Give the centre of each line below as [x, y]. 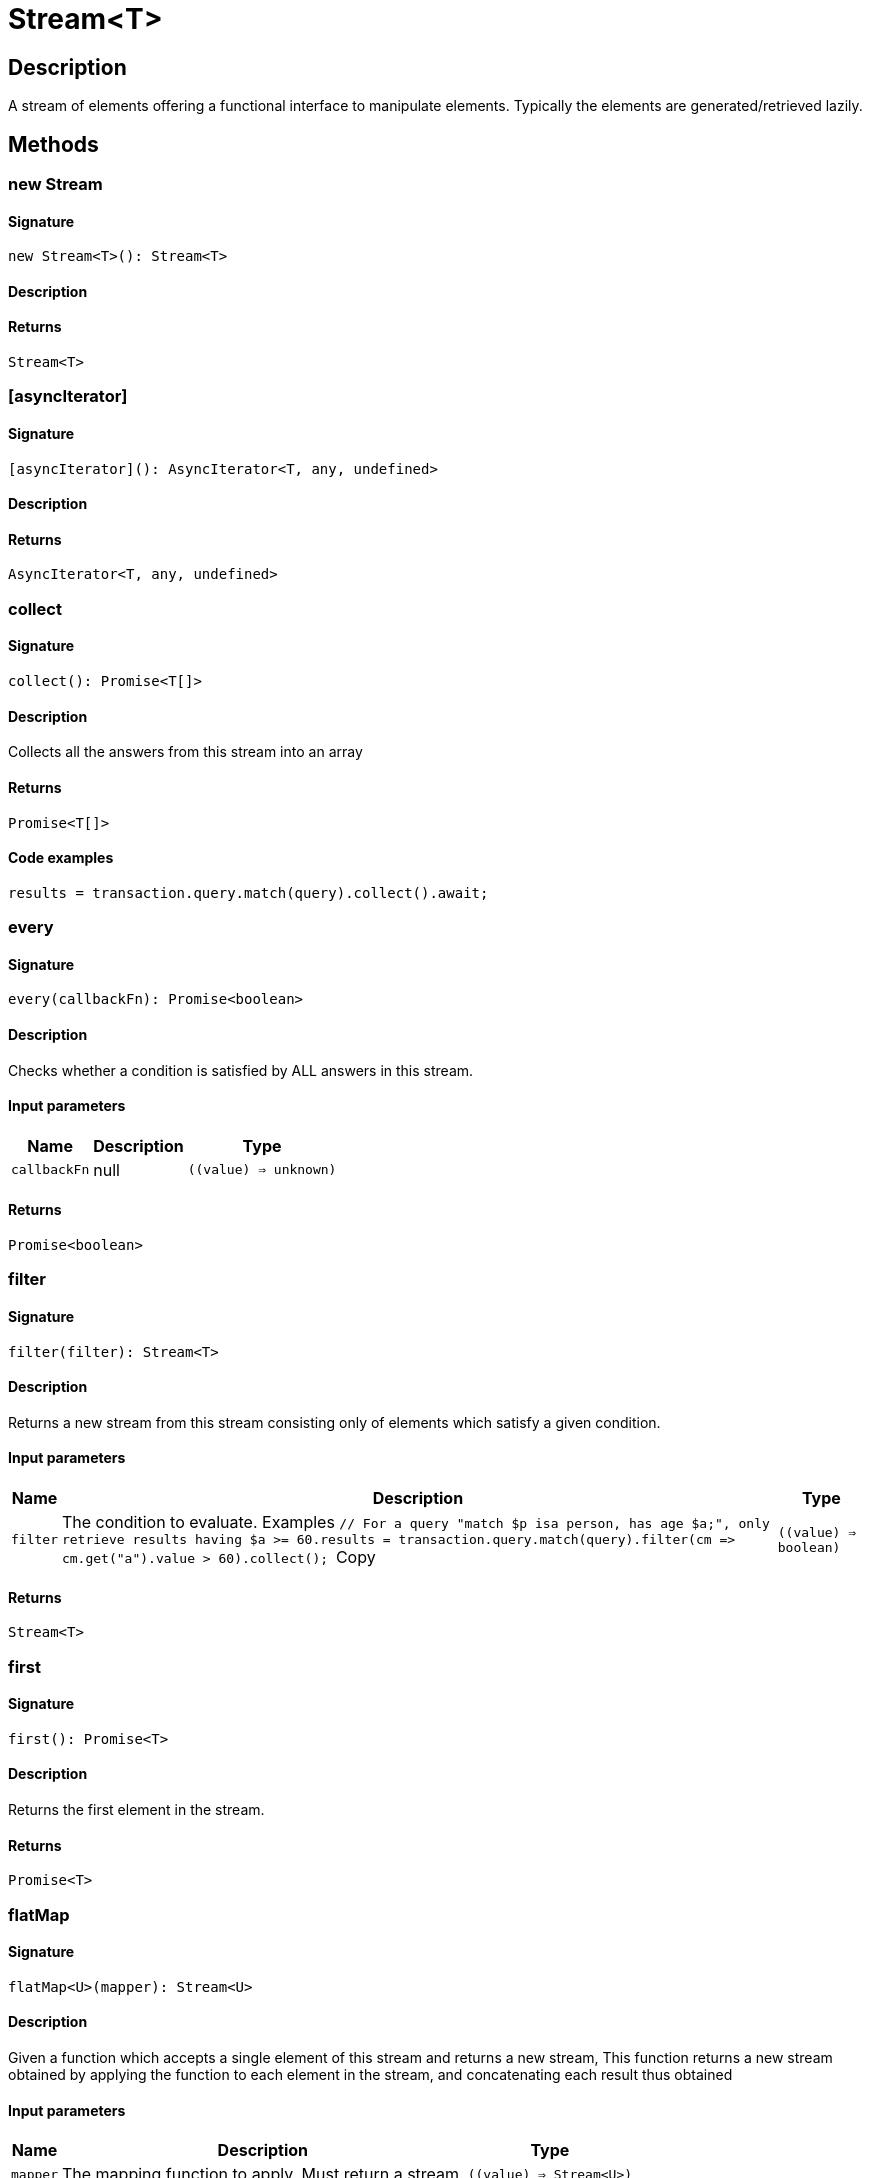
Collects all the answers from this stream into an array [185, 752]
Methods [53, 144]
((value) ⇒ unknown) [262, 1170]
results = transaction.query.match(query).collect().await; [248, 892]
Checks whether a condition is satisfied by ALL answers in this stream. [241, 1070]
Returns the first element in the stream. [136, 1810]
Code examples [61, 858]
